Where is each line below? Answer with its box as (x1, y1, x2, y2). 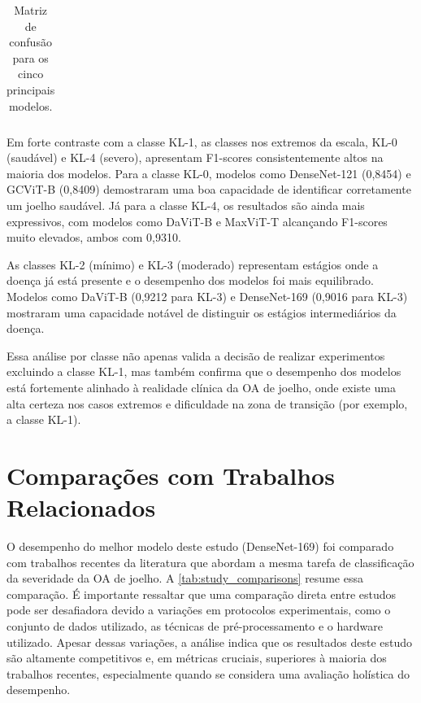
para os (12, 49, 49, 66)
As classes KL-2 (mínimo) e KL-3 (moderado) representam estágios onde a (7, 255, 379, 273)
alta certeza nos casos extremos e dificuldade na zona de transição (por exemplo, (7, 395, 408, 412)
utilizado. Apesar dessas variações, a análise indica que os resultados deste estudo (7, 633, 413, 650)
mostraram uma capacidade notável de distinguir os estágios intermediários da (7, 303, 397, 321)
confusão (9, 33, 52, 50)
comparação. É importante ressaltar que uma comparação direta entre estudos (7, 585, 397, 602)
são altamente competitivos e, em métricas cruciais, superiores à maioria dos (7, 649, 387, 666)
